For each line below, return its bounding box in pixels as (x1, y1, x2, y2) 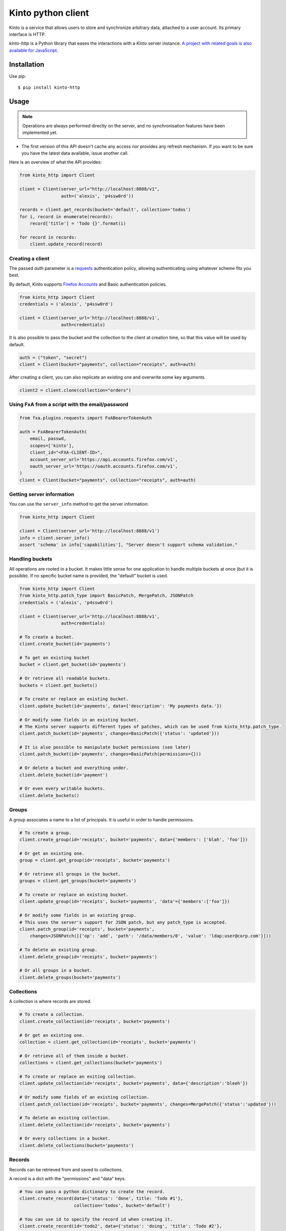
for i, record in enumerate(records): (19, 214, 113, 219)
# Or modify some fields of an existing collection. (19, 1095, 150, 1100)
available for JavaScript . (9, 47, 59, 53)
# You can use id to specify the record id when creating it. (19, 1216, 173, 1222)
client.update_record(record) (30, 241, 103, 247)
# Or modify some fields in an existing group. (19, 912, 136, 918)
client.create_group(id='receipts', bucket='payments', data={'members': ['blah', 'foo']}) (19, 837, 248, 842)
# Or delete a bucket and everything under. (19, 765, 129, 771)
